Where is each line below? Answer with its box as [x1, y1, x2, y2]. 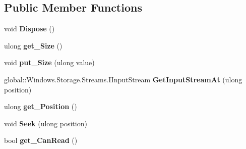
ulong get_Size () [4, 40, 63, 51]
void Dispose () [4, 23, 55, 34]
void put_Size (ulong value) [4, 57, 95, 68]
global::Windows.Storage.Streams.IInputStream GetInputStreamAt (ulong [4, 74, 242, 84]
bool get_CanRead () [4, 135, 78, 145]
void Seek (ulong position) [4, 118, 87, 128]
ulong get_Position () [4, 101, 77, 112]
